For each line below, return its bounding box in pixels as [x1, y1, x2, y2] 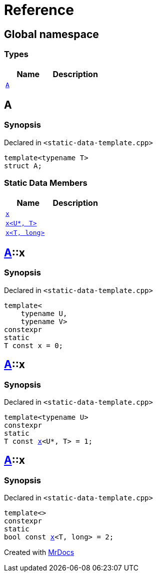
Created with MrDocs [4, 548, 74, 557]
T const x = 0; [4, 341, 63, 350]
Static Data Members [4, 178, 87, 188]
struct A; [4, 161, 42, 170]
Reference [4, 2, 74, 19]
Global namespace [4, 28, 99, 41]
